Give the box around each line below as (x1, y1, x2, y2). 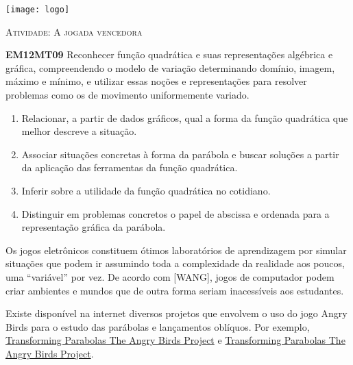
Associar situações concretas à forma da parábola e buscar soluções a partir (21, 147, 339, 161)
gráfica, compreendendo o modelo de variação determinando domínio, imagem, (5, 60, 335, 75)
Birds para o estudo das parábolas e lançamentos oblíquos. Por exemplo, (5, 319, 310, 333)
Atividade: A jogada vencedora (5, 24, 143, 38)
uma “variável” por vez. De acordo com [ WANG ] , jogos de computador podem (5, 269, 334, 284)
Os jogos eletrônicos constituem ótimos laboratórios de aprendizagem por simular (5, 242, 347, 257)
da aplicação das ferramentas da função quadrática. (21, 160, 238, 175)
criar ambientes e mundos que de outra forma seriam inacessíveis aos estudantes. (5, 283, 344, 297)
